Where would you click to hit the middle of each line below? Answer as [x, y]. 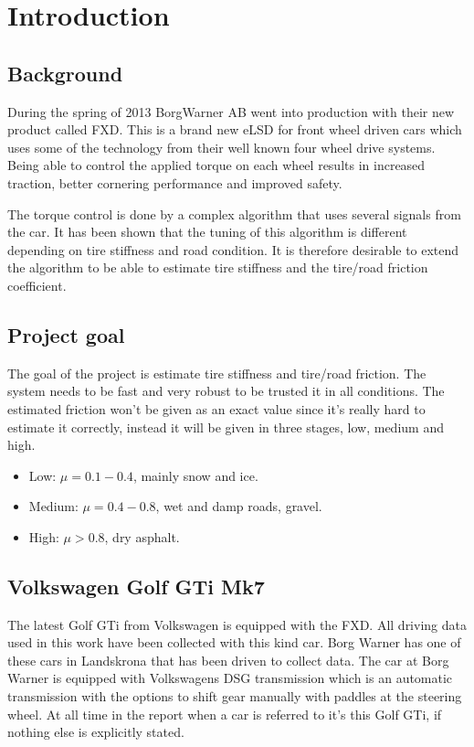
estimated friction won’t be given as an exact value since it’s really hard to [216, 408]
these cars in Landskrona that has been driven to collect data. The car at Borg [228, 660]
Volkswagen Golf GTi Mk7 [136, 586]
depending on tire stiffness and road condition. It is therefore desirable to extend [233, 249]
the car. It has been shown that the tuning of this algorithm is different [207, 232]
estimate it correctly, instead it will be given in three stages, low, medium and [226, 427]
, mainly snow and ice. [195, 475]
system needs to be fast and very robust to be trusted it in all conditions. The [226, 391]
